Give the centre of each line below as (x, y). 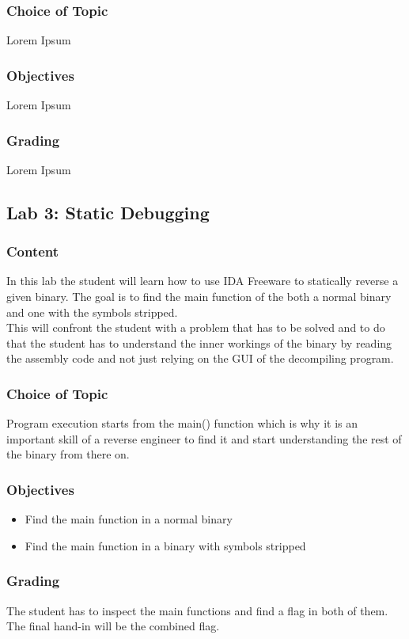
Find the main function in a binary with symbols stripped (165, 545)
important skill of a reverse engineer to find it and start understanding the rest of (204, 438)
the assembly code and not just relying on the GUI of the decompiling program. (200, 358)
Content (33, 251)
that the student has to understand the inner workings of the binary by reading (199, 342)
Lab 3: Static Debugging (108, 212)
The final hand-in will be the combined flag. (113, 626)
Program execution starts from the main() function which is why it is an (182, 423)
